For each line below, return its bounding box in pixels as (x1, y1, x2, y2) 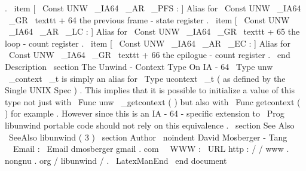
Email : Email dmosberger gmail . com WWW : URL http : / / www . (13, 142, 289, 155)
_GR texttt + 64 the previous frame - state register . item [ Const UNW (8, 13, 290, 26)
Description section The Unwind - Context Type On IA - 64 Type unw (5, 60, 273, 72)
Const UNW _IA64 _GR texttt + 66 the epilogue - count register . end (8, 48, 290, 61)
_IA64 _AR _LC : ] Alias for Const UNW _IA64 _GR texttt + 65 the (8, 25, 300, 38)
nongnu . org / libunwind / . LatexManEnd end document (5, 154, 227, 166)
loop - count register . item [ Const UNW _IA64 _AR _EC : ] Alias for (5, 36, 290, 49)
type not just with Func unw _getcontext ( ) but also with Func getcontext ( (5, 95, 301, 108)
